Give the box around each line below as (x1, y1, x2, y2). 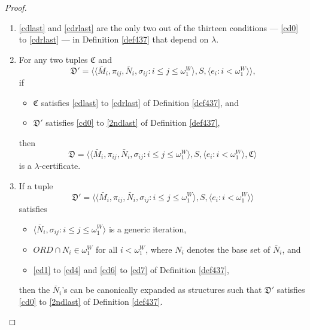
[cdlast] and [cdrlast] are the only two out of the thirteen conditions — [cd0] (19, 21, 299, 34)
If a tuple (19, 179, 53, 192)
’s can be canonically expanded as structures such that (62, 283, 262, 296)
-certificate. (39, 159, 81, 172)
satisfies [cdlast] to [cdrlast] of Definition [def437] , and (41, 96, 239, 108)
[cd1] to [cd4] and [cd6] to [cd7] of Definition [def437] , (33, 263, 229, 275)
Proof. (5, 1, 27, 13)
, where (145, 243, 172, 255)
